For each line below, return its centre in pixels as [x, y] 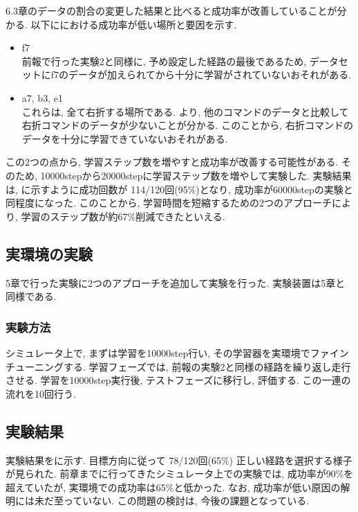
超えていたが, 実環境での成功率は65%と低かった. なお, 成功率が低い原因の [173, 487]
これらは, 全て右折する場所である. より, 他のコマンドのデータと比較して [185, 111]
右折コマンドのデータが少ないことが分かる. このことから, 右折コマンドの [187, 125]
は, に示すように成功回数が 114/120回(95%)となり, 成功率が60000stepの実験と [179, 189]
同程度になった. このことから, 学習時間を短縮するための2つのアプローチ [169, 203]
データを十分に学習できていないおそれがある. [125, 138]
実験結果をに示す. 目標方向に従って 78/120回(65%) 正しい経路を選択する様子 [179, 460]
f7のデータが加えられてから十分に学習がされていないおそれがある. [201, 74]
